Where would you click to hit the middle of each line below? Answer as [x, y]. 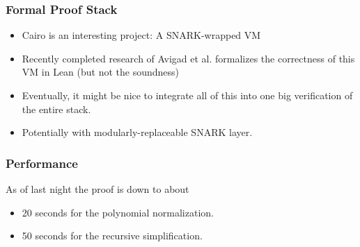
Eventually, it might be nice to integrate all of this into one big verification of [187, 95]
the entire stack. [56, 109]
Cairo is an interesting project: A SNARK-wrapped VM [141, 35]
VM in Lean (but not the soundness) [101, 72]
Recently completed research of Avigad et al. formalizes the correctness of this [188, 58]
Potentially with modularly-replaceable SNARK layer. [137, 132]
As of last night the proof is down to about [97, 189]
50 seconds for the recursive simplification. [112, 236]
